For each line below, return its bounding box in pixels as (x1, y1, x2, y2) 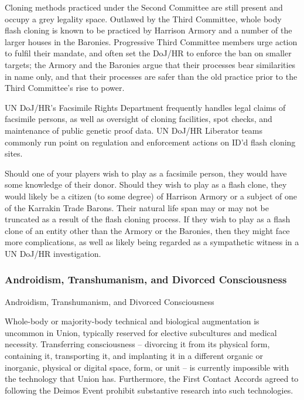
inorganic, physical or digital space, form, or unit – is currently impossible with (5, 361, 289, 373)
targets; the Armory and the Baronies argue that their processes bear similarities (5, 58, 296, 70)
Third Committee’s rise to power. (5, 82, 125, 94)
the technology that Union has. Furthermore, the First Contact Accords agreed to (5, 372, 299, 385)
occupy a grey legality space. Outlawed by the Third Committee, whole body (5, 12, 282, 25)
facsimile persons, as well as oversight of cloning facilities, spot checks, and (5, 113, 272, 125)
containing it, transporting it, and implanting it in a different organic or (5, 350, 263, 362)
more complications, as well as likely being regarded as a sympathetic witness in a (5, 236, 299, 248)
